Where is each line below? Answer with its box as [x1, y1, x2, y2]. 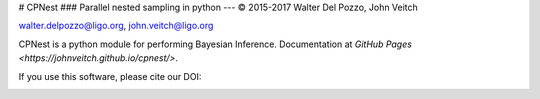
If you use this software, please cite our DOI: [18, 70, 202, 82]
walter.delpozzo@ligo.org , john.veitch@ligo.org [18, 20, 214, 32]
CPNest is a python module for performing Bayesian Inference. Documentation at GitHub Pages [18, 38, 412, 50]
